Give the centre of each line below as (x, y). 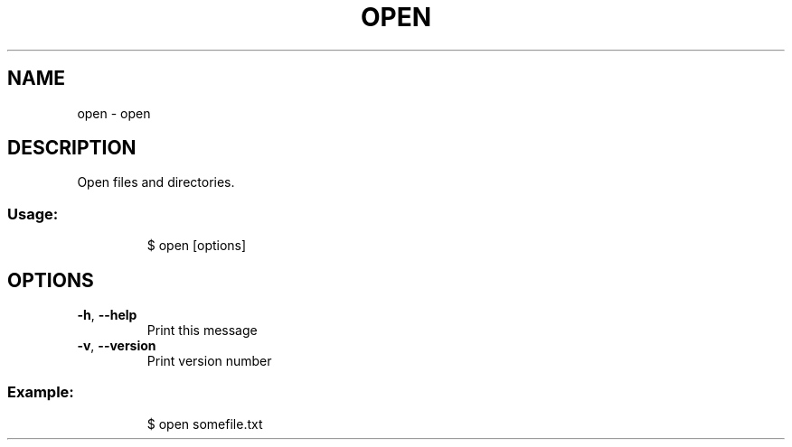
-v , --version (117, 346)
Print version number (209, 361)
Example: (41, 392)
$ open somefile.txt (205, 424)
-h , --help (107, 315)
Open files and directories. (156, 182)
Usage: (33, 214)
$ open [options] (197, 246)
